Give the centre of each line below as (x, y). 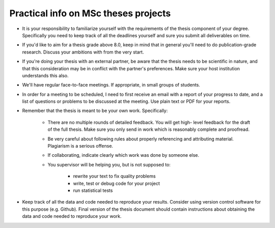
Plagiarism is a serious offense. (80, 146)
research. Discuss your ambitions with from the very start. (83, 52)
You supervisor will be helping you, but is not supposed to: (109, 164)
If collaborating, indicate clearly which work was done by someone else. (123, 155)
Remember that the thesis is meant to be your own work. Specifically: (95, 111)
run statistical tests (93, 190)
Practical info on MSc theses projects (90, 13)
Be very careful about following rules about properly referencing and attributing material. (141, 139)
